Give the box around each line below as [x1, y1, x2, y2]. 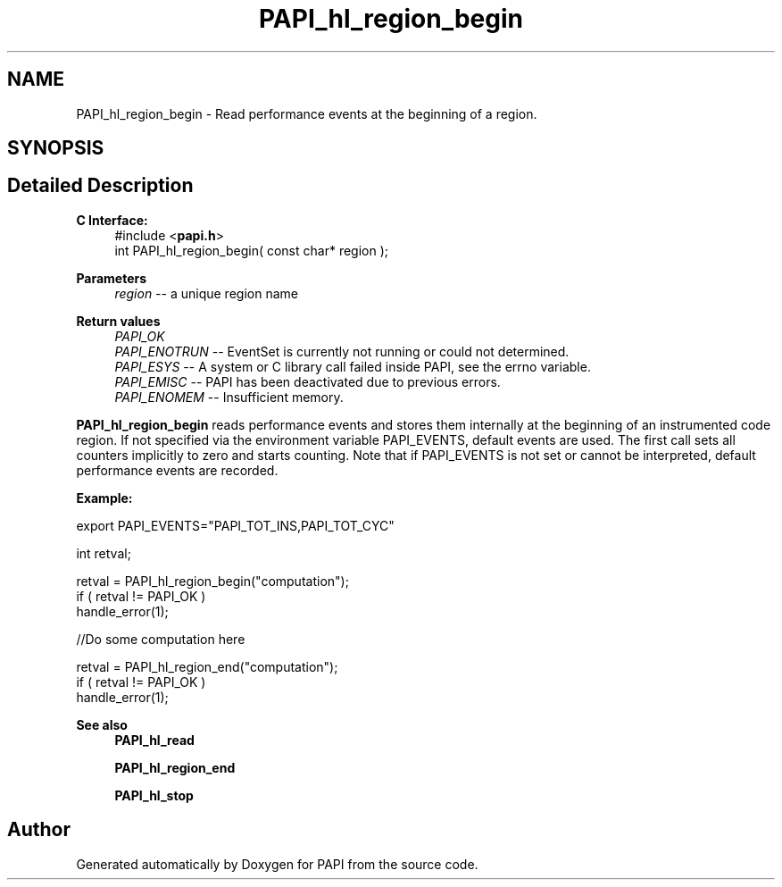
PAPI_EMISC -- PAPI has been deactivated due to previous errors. [114, 373, 501, 389]
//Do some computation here [76, 631, 245, 647]
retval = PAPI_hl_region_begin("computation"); [76, 573, 349, 589]
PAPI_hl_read [114, 732, 195, 748]
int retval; [76, 545, 131, 561]
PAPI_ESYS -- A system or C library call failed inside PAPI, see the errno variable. [114, 358, 591, 374]
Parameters [76, 270, 147, 286]
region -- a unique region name [114, 285, 298, 301]
